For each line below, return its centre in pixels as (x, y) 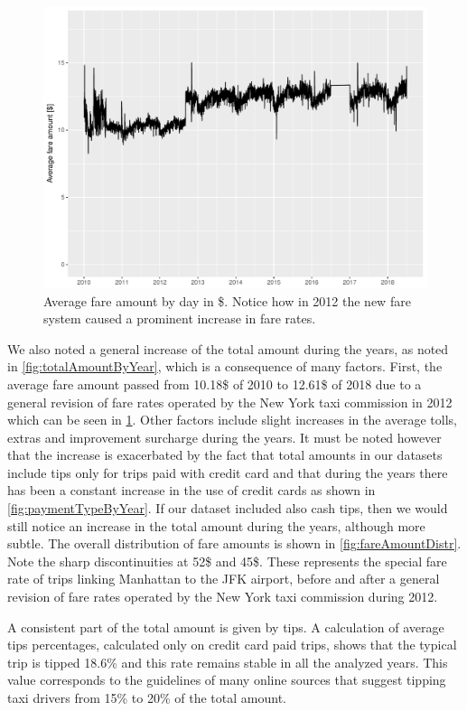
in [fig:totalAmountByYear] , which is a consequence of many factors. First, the (225, 366)
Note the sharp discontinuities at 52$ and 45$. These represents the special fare (227, 561)
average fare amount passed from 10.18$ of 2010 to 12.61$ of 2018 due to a (215, 384)
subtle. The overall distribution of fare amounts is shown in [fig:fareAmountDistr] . (234, 543)
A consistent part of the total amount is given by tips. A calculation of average (226, 627)
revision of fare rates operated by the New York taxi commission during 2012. (223, 597)
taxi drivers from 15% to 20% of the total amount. (147, 698)
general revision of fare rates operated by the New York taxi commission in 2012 (230, 402)
